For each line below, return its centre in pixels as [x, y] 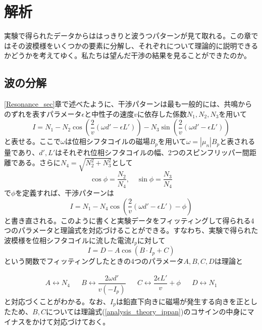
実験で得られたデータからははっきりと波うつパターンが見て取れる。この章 [128, 36]
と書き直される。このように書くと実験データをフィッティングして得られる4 [129, 220]
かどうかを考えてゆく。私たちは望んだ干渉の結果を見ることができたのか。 [128, 55]
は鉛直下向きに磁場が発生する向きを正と [183, 301]
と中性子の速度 [109, 113]
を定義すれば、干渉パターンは [65, 192]
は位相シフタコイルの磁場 [107, 141]
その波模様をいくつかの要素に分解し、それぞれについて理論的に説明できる [135, 45]
